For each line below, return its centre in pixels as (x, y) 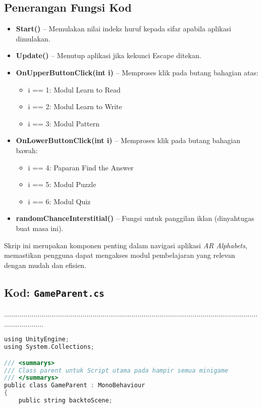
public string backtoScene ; (65, 401)
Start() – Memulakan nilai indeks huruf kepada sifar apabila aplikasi (123, 29)
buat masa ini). (40, 228)
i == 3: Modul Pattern (64, 123)
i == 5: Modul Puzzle (62, 184)
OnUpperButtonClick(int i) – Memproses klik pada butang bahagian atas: (137, 72)
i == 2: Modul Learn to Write (75, 106)
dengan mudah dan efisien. (45, 265)
